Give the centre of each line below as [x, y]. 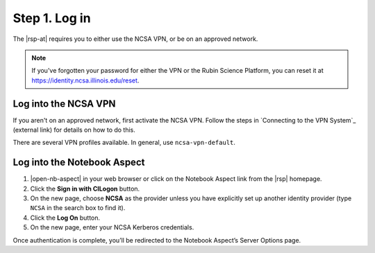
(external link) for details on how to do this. [74, 130]
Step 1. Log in [52, 18]
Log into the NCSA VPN [64, 104]
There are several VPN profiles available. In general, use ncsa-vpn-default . [124, 143]
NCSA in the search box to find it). [78, 208]
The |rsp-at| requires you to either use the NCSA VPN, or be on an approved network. [135, 39]
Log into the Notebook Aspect [79, 163]
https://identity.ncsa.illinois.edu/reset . [85, 80]
